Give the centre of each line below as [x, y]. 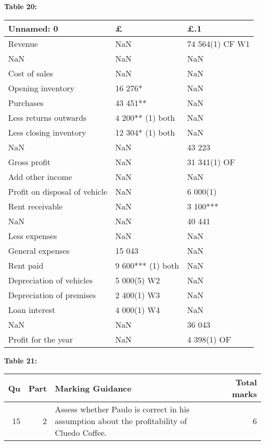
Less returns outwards [47, 117]
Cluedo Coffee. [81, 433]
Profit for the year [41, 339]
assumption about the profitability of [121, 421]
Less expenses [33, 235]
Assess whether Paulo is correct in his [122, 409]
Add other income [40, 176]
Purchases [26, 102]
